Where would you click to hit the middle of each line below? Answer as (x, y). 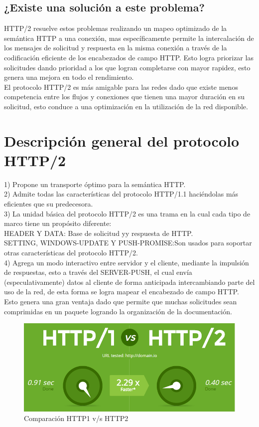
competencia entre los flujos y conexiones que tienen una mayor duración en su (125, 97)
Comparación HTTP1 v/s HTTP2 (76, 418)
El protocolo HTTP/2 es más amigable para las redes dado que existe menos (121, 87)
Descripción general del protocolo (122, 140)
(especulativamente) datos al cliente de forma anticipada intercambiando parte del (129, 282)
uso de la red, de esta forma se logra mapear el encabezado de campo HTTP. (122, 292)
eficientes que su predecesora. (49, 204)
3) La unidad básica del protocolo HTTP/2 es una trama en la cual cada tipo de (127, 213)
